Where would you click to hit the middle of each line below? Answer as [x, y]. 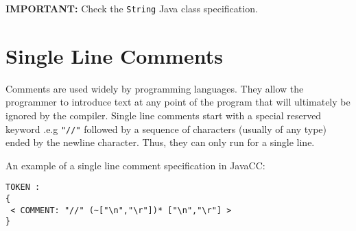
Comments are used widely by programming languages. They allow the [155, 88]
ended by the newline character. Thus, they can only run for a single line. [160, 142]
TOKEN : [23, 187]
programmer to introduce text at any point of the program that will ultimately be [178, 102]
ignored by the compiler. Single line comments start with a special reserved [164, 115]
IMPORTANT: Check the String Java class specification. [132, 8]
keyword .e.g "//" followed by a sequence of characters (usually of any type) [166, 129]
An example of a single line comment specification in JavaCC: [135, 165]
